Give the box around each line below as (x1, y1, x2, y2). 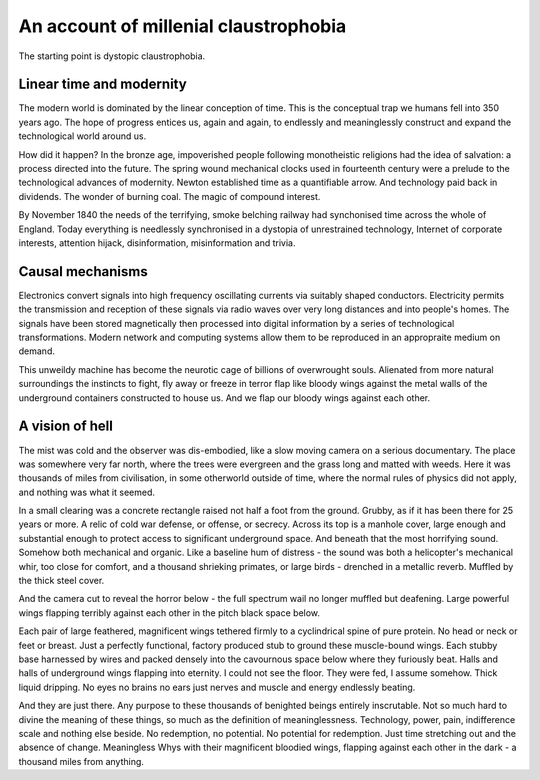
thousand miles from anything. (18, 755, 145, 767)
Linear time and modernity (18, 76, 187, 93)
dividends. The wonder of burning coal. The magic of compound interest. (18, 190, 321, 202)
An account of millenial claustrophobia (18, 15, 347, 37)
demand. (18, 345, 55, 357)
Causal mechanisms (18, 263, 149, 280)
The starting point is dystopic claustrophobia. (18, 50, 206, 62)
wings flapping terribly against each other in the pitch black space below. (18, 606, 320, 619)
